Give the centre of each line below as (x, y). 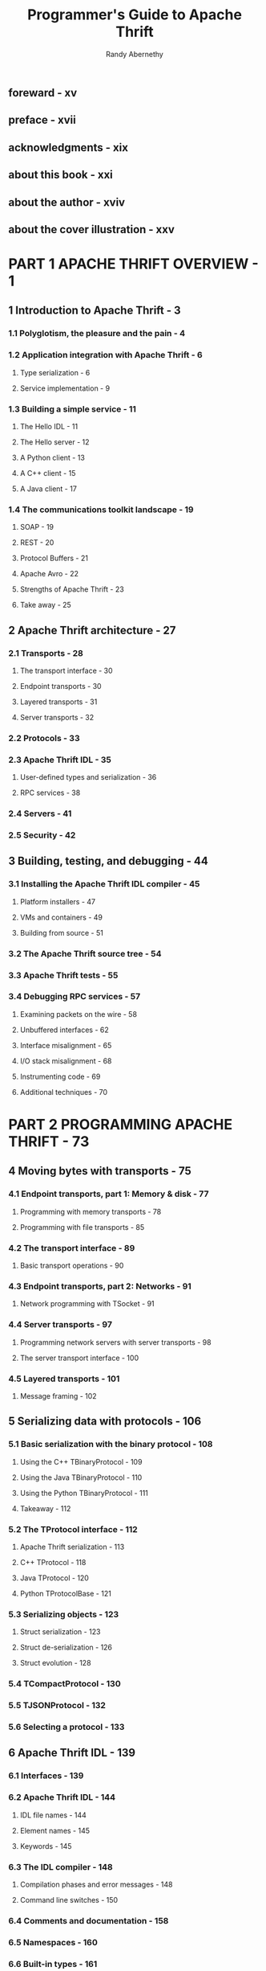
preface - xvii (42, 120)
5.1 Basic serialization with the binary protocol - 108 (111, 1444)
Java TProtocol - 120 (54, 1578)
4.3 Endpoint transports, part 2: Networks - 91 (100, 1286)
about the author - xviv (67, 202)
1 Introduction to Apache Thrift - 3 (95, 311)
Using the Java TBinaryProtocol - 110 (81, 1477)
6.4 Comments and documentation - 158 (89, 1920)
